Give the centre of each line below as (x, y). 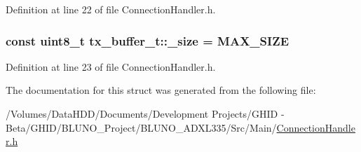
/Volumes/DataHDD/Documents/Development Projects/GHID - (145, 113)
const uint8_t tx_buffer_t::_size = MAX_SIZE (148, 40)
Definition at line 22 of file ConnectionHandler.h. (111, 9)
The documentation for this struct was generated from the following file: (161, 90)
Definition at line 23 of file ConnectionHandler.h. (111, 66)
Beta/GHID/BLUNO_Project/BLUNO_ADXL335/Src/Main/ (141, 127)
